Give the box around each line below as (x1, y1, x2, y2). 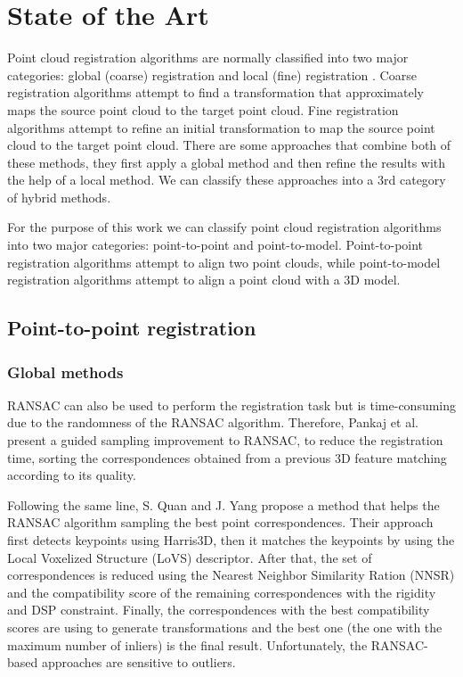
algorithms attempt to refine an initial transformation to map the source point (7, 118, 435, 136)
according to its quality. (7, 466, 136, 484)
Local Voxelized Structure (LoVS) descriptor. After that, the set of (7, 548, 372, 566)
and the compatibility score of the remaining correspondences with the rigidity (7, 582, 436, 601)
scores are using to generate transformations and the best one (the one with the (7, 617, 443, 636)
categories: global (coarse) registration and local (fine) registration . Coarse (7, 65, 417, 84)
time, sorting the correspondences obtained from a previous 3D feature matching (7, 448, 447, 466)
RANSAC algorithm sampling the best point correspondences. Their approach (7, 513, 434, 532)
